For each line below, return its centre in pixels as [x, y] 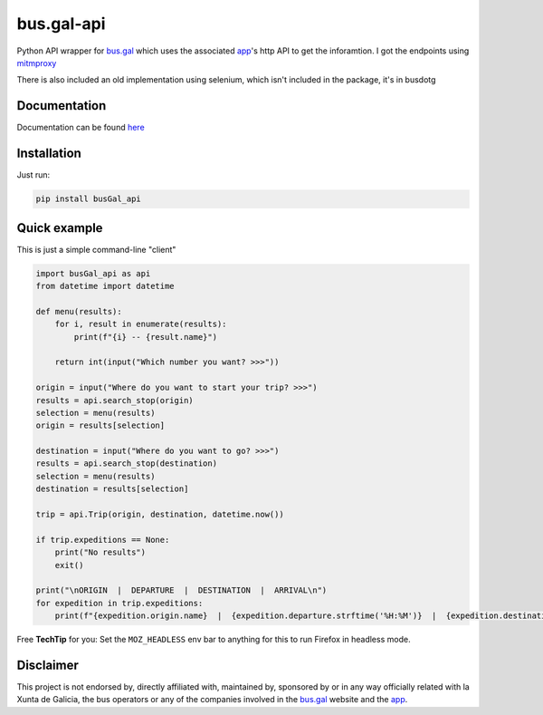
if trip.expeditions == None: [103, 540]
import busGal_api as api [93, 273]
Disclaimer [48, 665]
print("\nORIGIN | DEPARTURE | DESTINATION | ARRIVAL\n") [181, 590]
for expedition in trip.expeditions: [119, 603]
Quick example [60, 228]
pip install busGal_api [89, 199]
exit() [69, 565]
